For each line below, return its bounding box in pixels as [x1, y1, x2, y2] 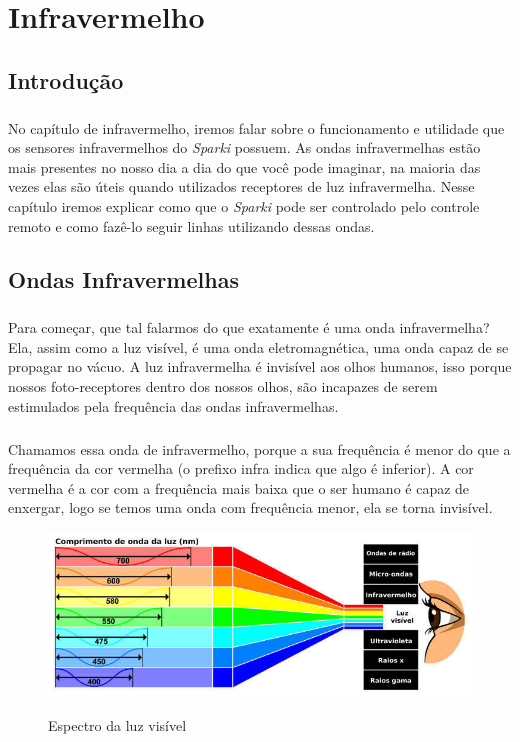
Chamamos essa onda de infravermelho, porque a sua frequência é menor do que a [8, 438, 511, 459]
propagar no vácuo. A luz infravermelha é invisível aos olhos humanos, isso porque [8, 356, 512, 377]
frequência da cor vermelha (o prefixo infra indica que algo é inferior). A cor [8, 458, 474, 479]
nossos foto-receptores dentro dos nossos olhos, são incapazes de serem [8, 376, 438, 397]
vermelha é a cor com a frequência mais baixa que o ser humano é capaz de [8, 477, 470, 498]
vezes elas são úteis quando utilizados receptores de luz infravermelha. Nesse [8, 176, 475, 197]
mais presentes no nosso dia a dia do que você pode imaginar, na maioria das [8, 156, 481, 177]
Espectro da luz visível [48, 714, 187, 735]
